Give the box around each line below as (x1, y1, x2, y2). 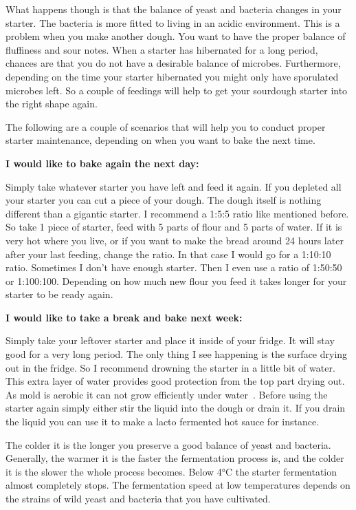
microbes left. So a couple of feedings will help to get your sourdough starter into (5, 83, 348, 97)
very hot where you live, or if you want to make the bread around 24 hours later (5, 233, 344, 247)
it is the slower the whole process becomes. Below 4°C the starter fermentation (5, 464, 337, 478)
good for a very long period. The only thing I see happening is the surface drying (5, 347, 348, 361)
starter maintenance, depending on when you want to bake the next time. (5, 133, 315, 147)
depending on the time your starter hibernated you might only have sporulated (5, 69, 339, 83)
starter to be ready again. (5, 287, 113, 301)
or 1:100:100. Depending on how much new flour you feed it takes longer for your (5, 273, 347, 288)
